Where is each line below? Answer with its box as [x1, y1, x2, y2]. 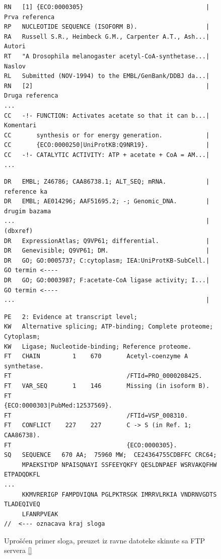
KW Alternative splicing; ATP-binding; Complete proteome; [4, 323, 213, 331]
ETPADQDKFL [4, 471, 40, 478]
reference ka [4, 188, 47, 195]
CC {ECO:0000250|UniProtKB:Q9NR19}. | [4, 141, 210, 149]
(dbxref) [4, 227, 33, 235]
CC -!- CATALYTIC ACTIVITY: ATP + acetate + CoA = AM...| [4, 151, 210, 158]
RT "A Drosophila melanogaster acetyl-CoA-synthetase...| [4, 52, 210, 60]
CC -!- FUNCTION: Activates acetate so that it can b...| [4, 112, 210, 119]
